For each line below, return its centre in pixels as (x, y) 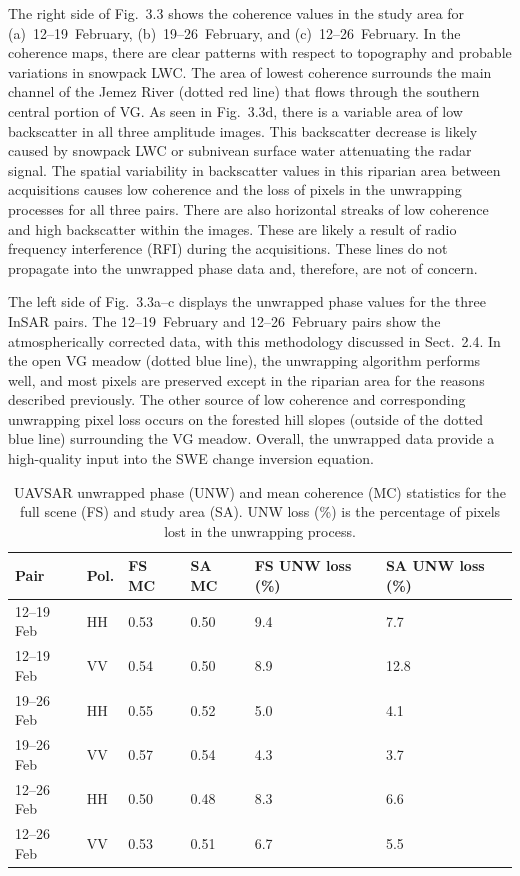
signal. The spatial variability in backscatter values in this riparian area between (254, 169)
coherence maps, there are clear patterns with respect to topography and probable (260, 52)
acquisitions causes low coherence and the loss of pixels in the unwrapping (235, 189)
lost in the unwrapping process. (260, 530)
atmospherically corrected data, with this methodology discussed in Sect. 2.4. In (254, 340)
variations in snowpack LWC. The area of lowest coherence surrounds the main (250, 71)
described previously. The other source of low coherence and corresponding (237, 399)
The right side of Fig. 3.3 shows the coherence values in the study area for (236, 13)
